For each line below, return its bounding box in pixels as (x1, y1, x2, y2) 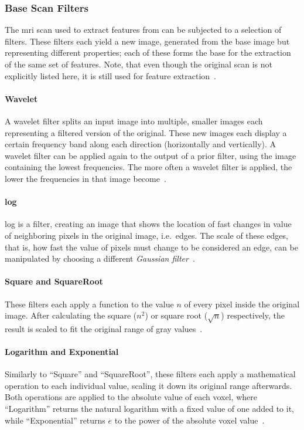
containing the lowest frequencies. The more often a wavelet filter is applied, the (5, 161, 292, 173)
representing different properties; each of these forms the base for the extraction (5, 46, 291, 59)
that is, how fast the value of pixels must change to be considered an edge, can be (5, 241, 298, 253)
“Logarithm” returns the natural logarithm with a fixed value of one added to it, (5, 402, 295, 415)
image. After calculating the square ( (5, 309, 137, 321)
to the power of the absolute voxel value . (114, 414, 265, 426)
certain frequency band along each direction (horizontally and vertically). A (5, 138, 276, 150)
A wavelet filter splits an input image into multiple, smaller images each (5, 114, 263, 127)
